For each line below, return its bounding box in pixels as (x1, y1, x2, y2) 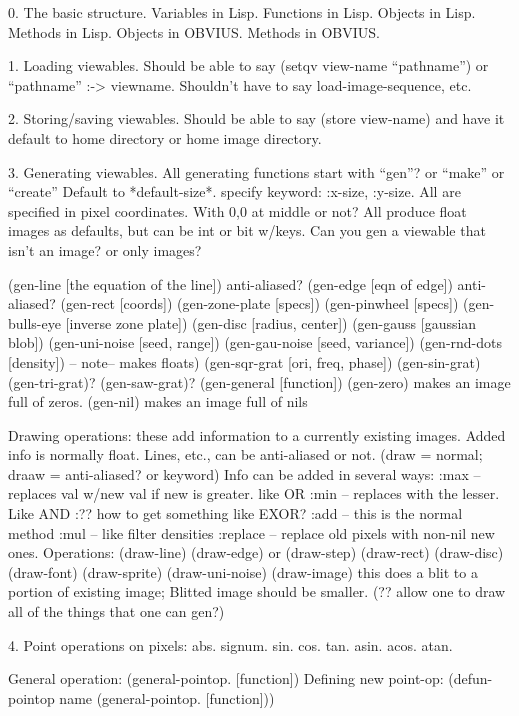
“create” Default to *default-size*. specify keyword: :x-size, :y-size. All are (8, 181, 461, 202)
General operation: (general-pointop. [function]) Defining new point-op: (8, 668, 444, 689)
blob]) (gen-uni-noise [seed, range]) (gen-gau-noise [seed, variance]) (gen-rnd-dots (8, 332, 503, 353)
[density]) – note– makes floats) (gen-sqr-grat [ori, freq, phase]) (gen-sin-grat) (8, 351, 481, 372)
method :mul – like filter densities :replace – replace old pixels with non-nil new (8, 522, 495, 543)
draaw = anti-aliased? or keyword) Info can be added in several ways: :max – (8, 463, 481, 484)
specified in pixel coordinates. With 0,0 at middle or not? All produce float (8, 200, 467, 221)
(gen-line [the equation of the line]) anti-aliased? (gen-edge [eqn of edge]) (8, 273, 453, 294)
